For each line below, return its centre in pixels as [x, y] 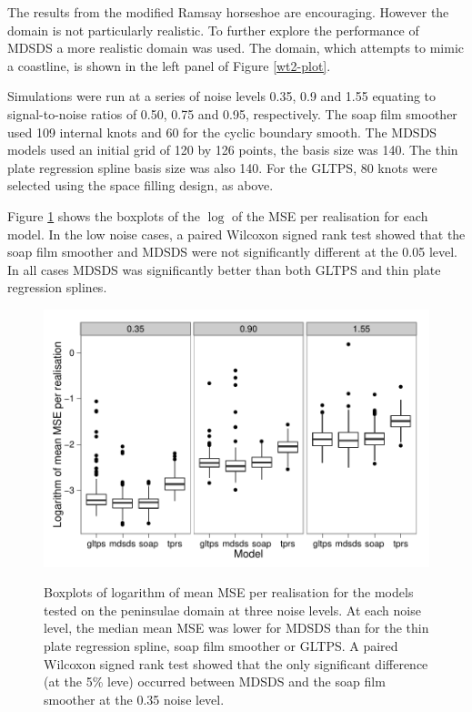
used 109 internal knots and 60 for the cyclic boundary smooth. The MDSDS [222, 132]
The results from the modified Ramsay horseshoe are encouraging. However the [228, 12]
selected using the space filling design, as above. [141, 185]
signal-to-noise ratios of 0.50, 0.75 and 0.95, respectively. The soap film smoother [232, 113]
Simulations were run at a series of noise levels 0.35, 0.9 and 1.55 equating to [222, 96]
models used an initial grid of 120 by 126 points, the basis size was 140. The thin [233, 150]
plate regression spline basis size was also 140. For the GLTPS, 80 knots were [222, 167]
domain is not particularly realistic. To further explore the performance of [213, 30]
